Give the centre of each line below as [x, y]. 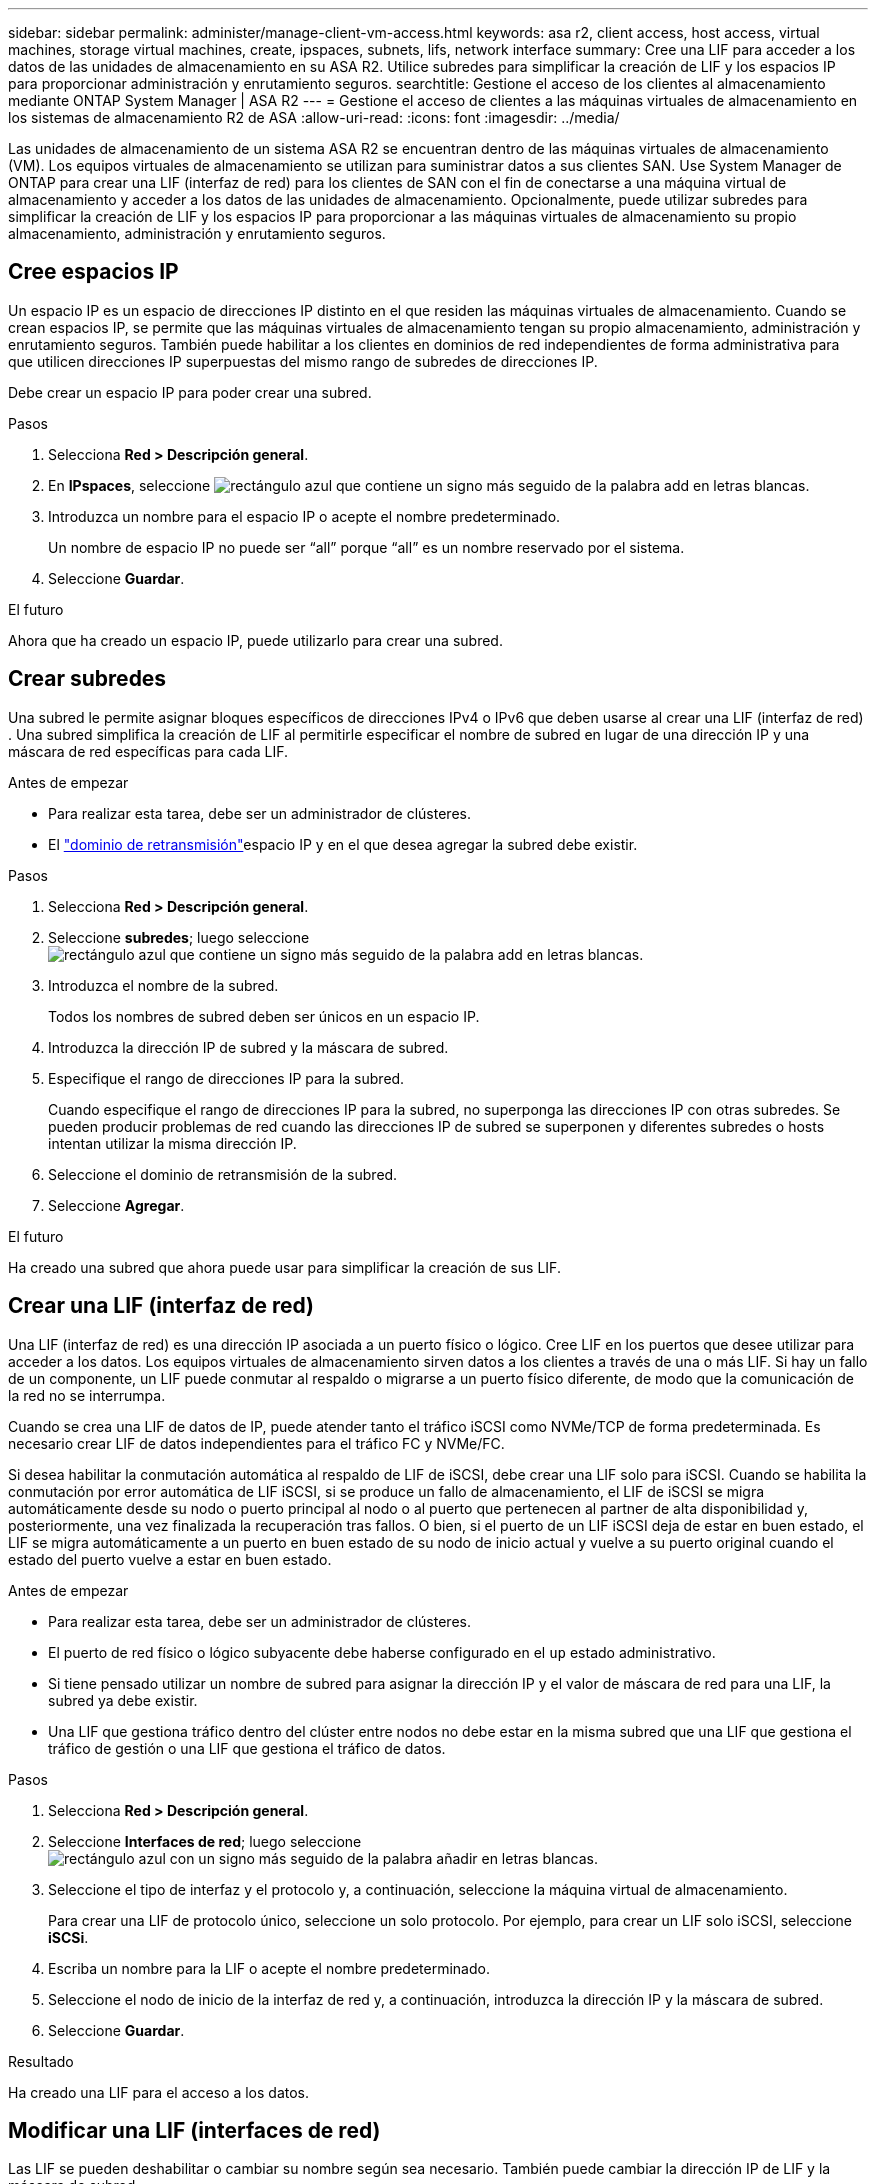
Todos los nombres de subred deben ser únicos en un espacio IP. [264, 1016]
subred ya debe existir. [123, 1700]
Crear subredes [87, 679]
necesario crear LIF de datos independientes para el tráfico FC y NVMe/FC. [256, 1443]
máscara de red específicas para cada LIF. [148, 751]
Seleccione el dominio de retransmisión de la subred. [223, 1174]
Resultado [41, 2061]
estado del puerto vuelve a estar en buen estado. [170, 1559]
